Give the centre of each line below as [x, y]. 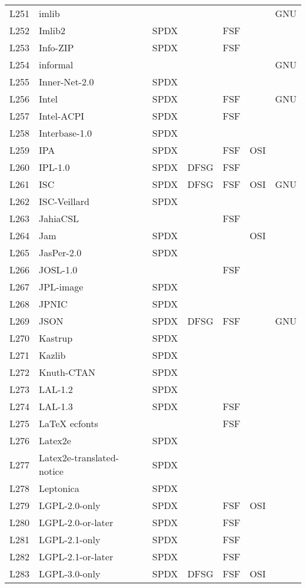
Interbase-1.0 [65, 133]
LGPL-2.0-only [70, 505]
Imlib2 [52, 30]
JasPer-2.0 [60, 252]
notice [51, 471]
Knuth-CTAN [67, 372]
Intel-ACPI [62, 116]
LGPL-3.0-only [70, 574]
